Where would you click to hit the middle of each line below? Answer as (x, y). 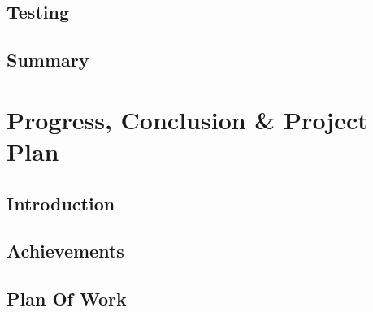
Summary (48, 60)
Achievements (65, 251)
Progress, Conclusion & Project (187, 119)
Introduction (61, 203)
